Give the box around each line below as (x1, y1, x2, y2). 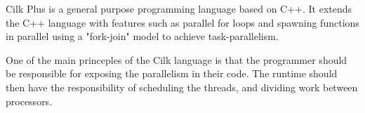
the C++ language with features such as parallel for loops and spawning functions (6, 15, 359, 29)
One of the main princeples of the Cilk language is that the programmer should (6, 52, 347, 67)
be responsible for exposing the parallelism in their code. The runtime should (6, 66, 338, 81)
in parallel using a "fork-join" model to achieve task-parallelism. (6, 29, 279, 44)
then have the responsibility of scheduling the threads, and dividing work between (6, 79, 358, 94)
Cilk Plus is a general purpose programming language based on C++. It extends (6, 1, 352, 15)
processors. (6, 93, 53, 108)
